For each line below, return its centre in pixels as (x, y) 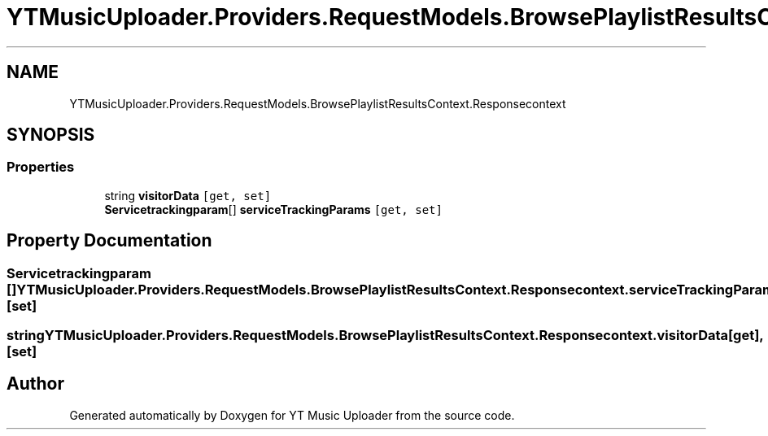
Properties (41, 167)
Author (35, 384)
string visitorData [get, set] (188, 195)
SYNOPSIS (51, 135)
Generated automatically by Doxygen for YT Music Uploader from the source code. (292, 415)
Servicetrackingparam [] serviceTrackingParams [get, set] (273, 209)
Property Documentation (109, 241)
